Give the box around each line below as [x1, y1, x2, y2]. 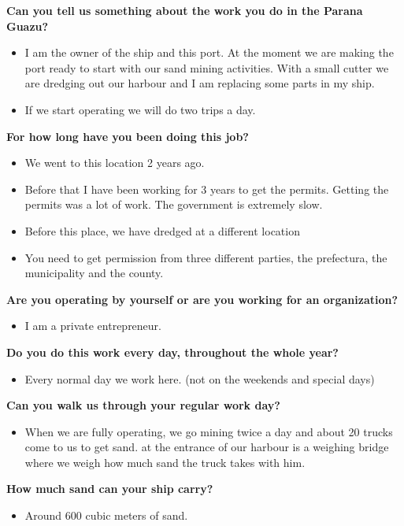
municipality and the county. [24, 265, 164, 281]
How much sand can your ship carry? [6, 480, 213, 497]
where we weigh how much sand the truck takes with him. [24, 454, 306, 470]
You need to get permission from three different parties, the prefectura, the [24, 249, 387, 265]
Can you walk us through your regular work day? [6, 397, 280, 413]
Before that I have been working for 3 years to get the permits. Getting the [24, 180, 389, 197]
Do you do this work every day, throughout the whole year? [6, 343, 339, 360]
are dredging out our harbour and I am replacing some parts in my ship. [24, 75, 375, 91]
